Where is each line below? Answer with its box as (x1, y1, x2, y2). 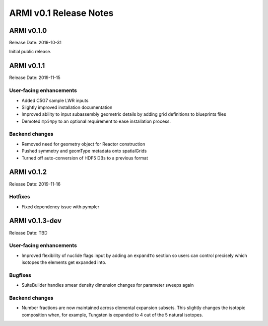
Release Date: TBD (9, 230, 48, 236)
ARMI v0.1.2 (9, 168, 47, 176)
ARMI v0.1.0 (9, 26, 47, 35)
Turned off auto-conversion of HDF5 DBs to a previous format (21, 155, 148, 161)
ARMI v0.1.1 (9, 62, 45, 70)
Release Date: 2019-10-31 (9, 40, 62, 46)
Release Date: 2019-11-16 (9, 181, 61, 187)
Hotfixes (9, 193, 30, 200)
